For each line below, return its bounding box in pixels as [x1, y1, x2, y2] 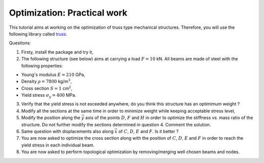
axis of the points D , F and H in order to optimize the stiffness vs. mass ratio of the [85, 115, 253, 121]
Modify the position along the [21, 115, 81, 121]
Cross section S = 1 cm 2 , [21, 85, 73, 91]
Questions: [9, 40, 31, 46]
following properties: [21, 62, 63, 68]
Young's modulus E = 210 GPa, [21, 71, 86, 78]
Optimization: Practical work [9, 7, 128, 18]
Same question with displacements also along [21, 128, 114, 134]
